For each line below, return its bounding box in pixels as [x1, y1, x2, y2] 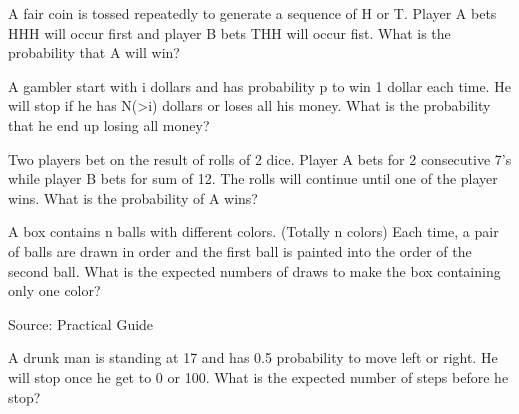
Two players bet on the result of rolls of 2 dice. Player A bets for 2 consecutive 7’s [8, 148, 512, 169]
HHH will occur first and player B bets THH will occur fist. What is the [8, 22, 451, 43]
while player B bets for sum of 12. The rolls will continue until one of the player [8, 168, 498, 189]
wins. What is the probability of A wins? [8, 187, 258, 208]
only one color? [8, 280, 101, 301]
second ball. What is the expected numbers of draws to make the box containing [8, 260, 501, 281]
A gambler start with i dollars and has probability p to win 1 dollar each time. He [8, 75, 511, 96]
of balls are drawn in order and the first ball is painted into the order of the [8, 240, 472, 261]
